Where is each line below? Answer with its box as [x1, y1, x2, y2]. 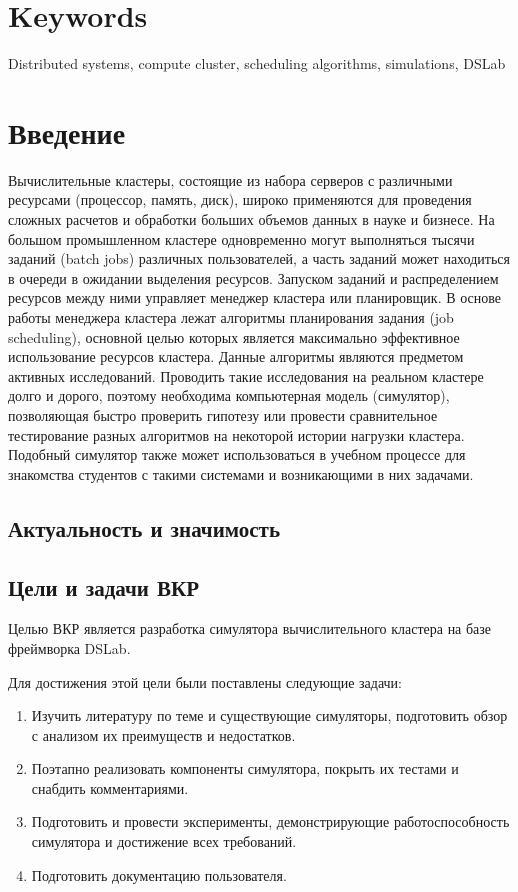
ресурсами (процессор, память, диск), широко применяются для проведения [8, 189, 472, 210]
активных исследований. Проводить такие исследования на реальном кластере [8, 365, 484, 386]
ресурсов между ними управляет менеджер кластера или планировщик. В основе [8, 287, 502, 308]
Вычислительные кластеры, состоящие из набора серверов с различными [8, 169, 453, 190]
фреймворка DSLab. [8, 637, 131, 658]
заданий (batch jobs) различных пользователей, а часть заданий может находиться [8, 248, 510, 269]
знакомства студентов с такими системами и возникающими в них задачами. [8, 463, 474, 484]
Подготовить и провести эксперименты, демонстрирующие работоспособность [31, 811, 510, 832]
